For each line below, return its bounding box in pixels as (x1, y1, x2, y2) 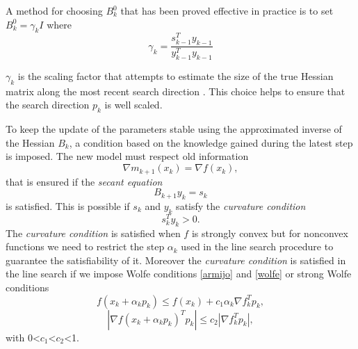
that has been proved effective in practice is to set (120, 3, 334, 17)
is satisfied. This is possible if (6, 198, 130, 213)
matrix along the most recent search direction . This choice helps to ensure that (6, 83, 345, 98)
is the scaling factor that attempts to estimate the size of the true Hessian (17, 69, 334, 83)
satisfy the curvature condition (176, 198, 306, 213)
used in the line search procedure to (181, 239, 334, 254)
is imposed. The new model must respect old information (6, 149, 249, 163)
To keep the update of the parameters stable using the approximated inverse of (6, 122, 342, 136)
